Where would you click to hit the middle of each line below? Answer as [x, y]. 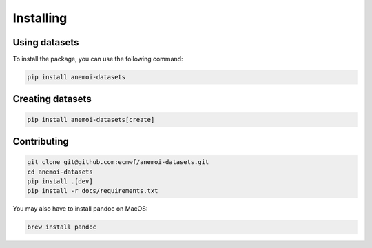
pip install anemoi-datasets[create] [91, 120]
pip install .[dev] [60, 182]
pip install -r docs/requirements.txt [93, 191]
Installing [40, 18]
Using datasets [46, 42]
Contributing [41, 142]
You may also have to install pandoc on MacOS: [80, 209]
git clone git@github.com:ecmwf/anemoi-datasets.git [118, 162]
